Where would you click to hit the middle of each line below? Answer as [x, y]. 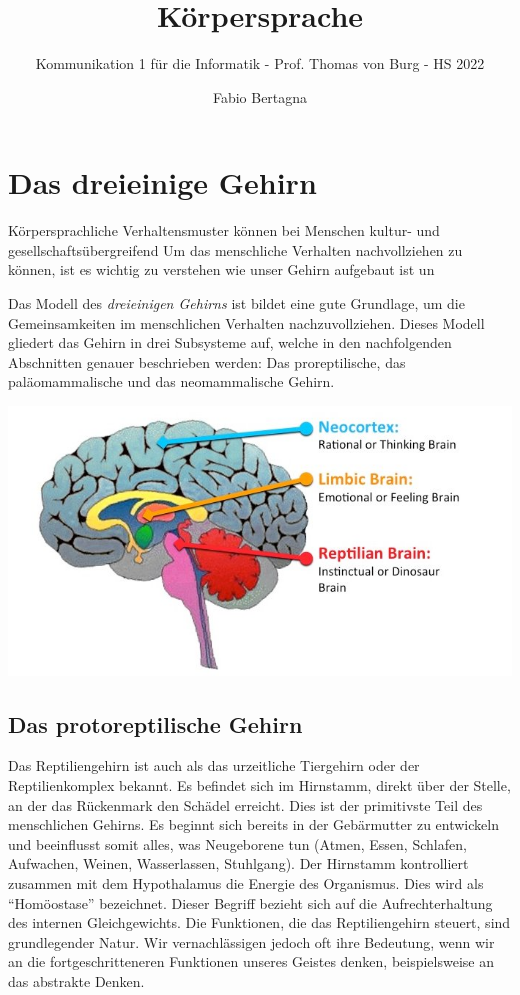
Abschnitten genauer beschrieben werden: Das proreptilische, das [207, 361]
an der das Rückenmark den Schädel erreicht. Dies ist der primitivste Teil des [245, 804]
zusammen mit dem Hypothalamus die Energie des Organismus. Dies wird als [246, 882]
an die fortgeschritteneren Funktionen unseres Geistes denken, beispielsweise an [251, 961]
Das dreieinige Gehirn [162, 182]
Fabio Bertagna [260, 96]
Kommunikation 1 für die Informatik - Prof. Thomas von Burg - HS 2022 [260, 63]
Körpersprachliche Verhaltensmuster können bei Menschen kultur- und [224, 230]
